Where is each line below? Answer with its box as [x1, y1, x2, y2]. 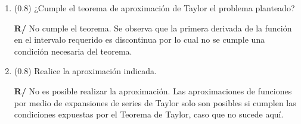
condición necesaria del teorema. [14, 44, 132, 57]
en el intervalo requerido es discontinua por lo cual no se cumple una [14, 33, 265, 46]
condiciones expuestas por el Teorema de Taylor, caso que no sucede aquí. [14, 108, 284, 120]
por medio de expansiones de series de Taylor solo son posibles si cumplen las [14, 96, 296, 109]
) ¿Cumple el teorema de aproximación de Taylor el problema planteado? [28, 2, 295, 14]
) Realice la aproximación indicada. [28, 65, 157, 77]
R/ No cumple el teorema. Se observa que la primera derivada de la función [14, 21, 292, 34]
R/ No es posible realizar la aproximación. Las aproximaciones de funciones [14, 84, 292, 97]
